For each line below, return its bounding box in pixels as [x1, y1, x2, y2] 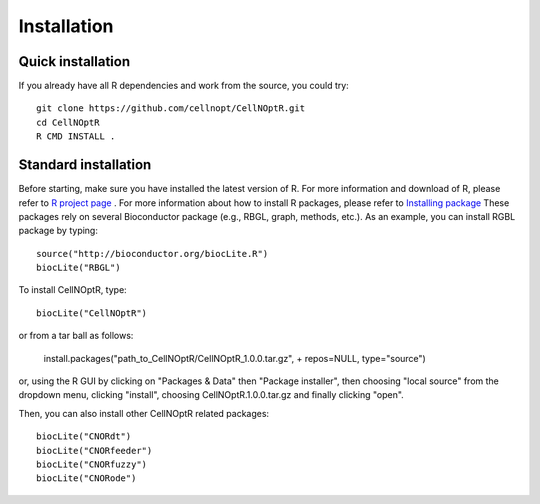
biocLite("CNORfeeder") [36, 445, 153, 456]
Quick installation [18, 53, 131, 70]
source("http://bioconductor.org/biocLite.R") [36, 248, 269, 259]
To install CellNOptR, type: [18, 284, 127, 296]
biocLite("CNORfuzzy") [36, 459, 148, 470]
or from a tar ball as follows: [18, 330, 134, 342]
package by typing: [18, 225, 99, 237]
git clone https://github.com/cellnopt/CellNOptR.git [36, 103, 305, 114]
